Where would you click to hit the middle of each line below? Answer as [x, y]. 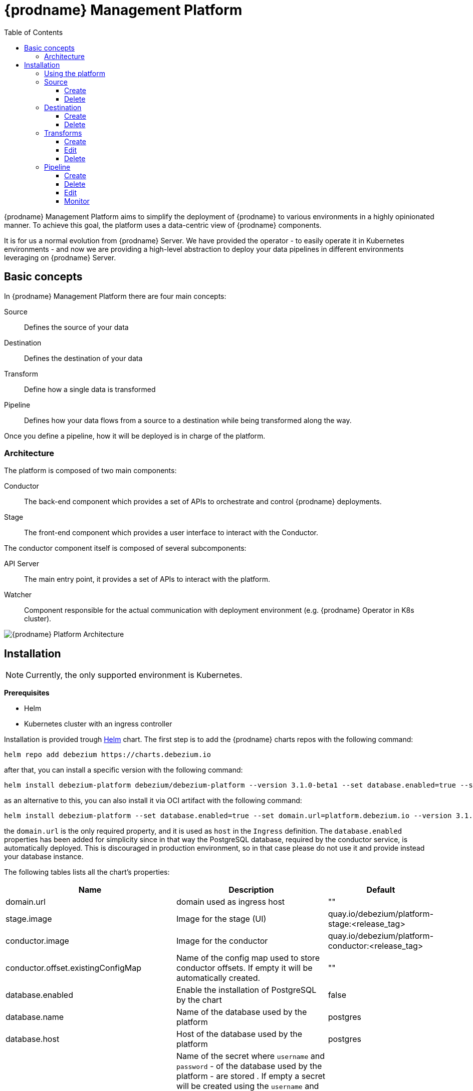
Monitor [77, 201]
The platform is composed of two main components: [90, 471]
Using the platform [75, 73]
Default [381, 890]
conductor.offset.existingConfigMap [73, 968]
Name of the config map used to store [248, 958]
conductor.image [37, 941]
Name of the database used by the [242, 1012]
